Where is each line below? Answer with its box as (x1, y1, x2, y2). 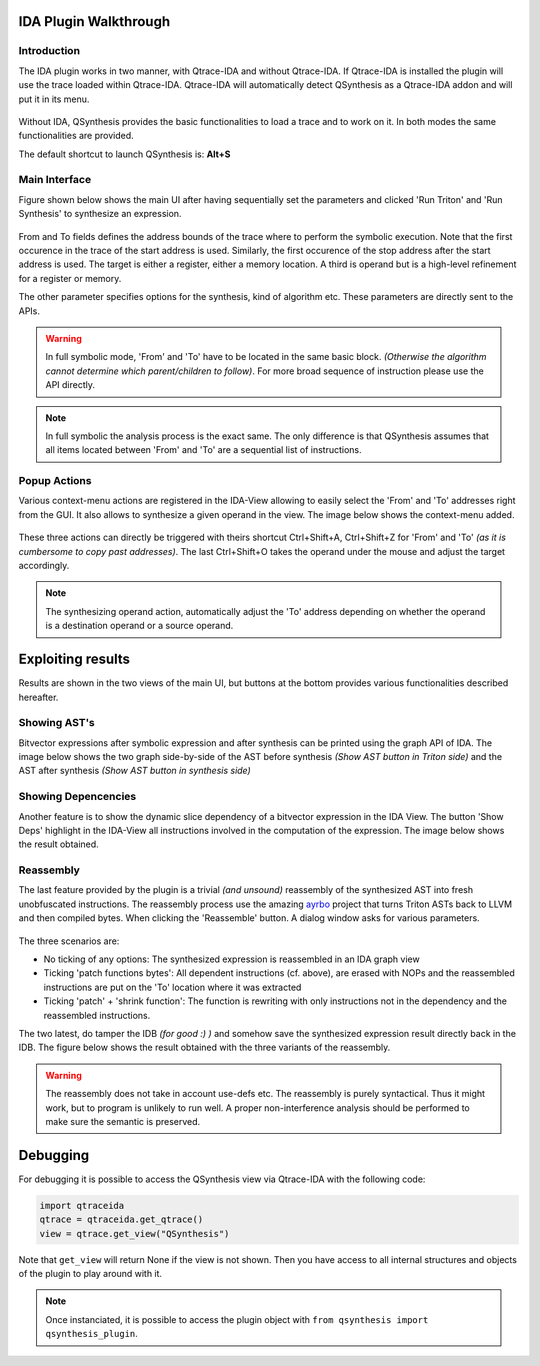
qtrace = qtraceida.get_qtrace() (39, 1214, 204, 1225)
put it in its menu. (18, 93, 90, 105)
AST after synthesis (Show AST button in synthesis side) (18, 765, 252, 777)
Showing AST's (18, 716, 95, 730)
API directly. (45, 379, 95, 391)
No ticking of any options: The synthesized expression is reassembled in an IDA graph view (43, 953, 420, 965)
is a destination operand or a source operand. (45, 620, 234, 632)
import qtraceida (39, 1200, 125, 1211)
